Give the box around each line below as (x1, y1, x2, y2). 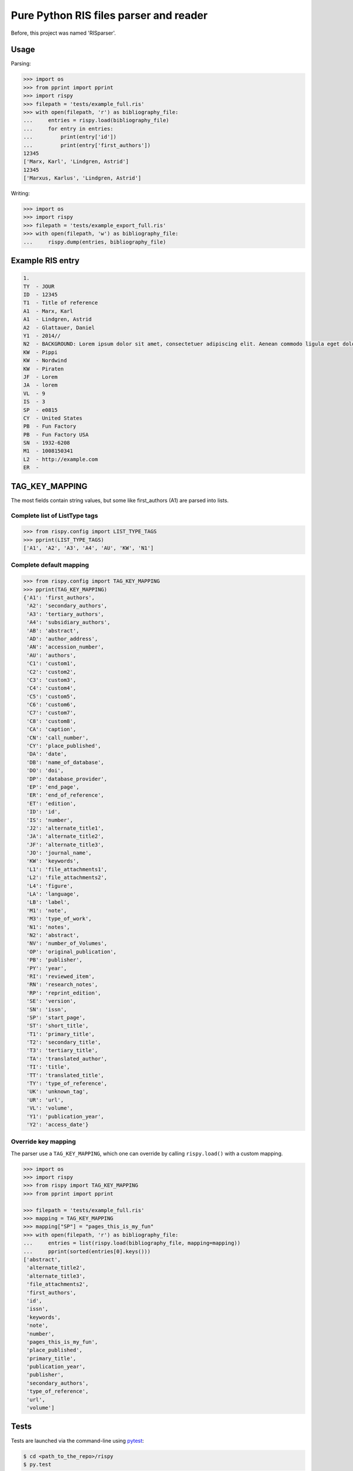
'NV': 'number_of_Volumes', (26, 940, 108, 947)
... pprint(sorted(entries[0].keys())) (23, 1248, 151, 1254)
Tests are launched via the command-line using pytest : (11, 1437, 144, 1444)
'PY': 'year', (26, 965, 67, 971)
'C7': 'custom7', (26, 710, 76, 716)
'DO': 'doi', (26, 767, 64, 774)
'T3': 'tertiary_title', (26, 1047, 98, 1054)
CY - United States (23, 415, 82, 421)
